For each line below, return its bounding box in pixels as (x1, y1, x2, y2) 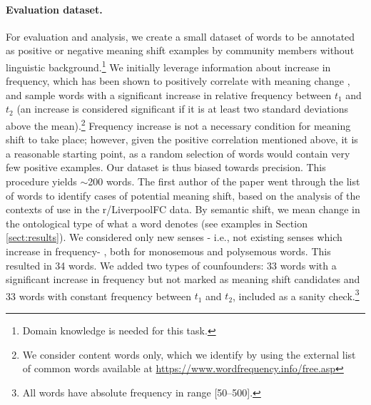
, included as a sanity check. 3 (233, 286, 360, 303)
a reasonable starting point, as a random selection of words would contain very (6, 145, 350, 160)
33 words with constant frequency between (6, 288, 191, 303)
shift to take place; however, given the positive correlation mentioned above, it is (6, 132, 358, 147)
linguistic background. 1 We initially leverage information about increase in (6, 57, 331, 74)
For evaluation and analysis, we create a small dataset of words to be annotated (6, 29, 355, 43)
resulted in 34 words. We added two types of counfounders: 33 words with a (6, 257, 337, 272)
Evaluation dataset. (6, 1, 103, 16)
